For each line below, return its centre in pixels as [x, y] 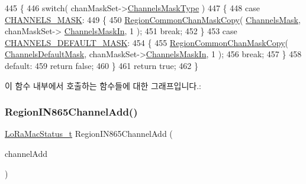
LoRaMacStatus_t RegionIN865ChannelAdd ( [89, 134]
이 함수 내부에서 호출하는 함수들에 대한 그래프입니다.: [103, 85]
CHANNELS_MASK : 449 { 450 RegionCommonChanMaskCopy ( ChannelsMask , [153, 19]
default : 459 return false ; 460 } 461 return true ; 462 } [102, 65]
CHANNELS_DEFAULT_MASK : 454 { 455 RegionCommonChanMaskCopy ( [147, 42]
